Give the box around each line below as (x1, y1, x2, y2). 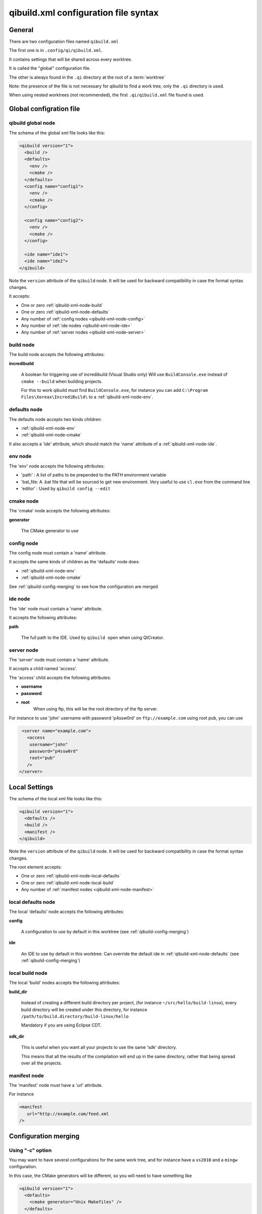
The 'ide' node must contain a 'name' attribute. (9, 606, 103, 611)
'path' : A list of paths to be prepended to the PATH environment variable (21, 472, 167, 478)
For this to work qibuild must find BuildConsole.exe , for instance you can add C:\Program (21, 388, 208, 393)
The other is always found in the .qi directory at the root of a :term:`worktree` (9, 74, 165, 80)
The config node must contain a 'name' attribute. (9, 550, 107, 556)
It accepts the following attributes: (9, 615, 78, 621)
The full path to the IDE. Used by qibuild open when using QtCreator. (21, 634, 164, 641)
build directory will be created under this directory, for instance (21, 1007, 147, 1012)
